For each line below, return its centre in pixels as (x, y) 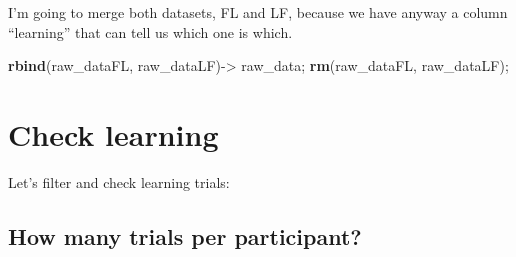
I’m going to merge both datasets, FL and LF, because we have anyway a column (258, 12)
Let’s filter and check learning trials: (119, 181)
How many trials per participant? (185, 235)
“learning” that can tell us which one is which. (150, 31)
